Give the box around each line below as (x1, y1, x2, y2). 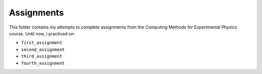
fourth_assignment (21, 60, 65, 66)
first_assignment (21, 40, 63, 45)
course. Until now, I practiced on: (9, 30, 75, 36)
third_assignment (21, 54, 63, 59)
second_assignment (21, 46, 65, 52)
